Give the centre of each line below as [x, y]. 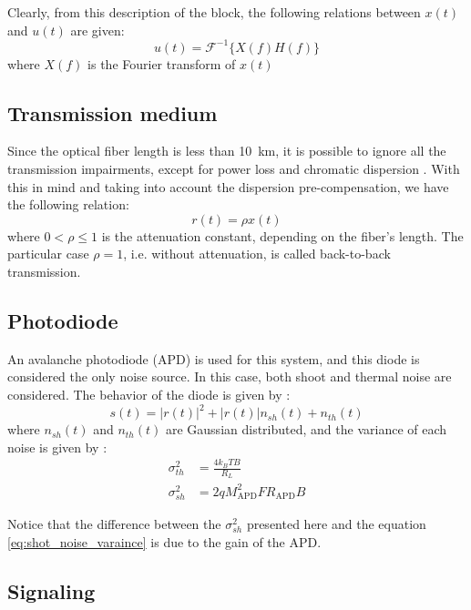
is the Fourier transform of [162, 63]
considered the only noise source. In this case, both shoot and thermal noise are [230, 376]
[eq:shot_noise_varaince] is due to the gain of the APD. [164, 541]
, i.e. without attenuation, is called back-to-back [257, 254]
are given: [97, 30]
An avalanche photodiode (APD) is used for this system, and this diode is [214, 358]
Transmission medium [113, 112]
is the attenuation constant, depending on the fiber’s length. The [282, 235]
